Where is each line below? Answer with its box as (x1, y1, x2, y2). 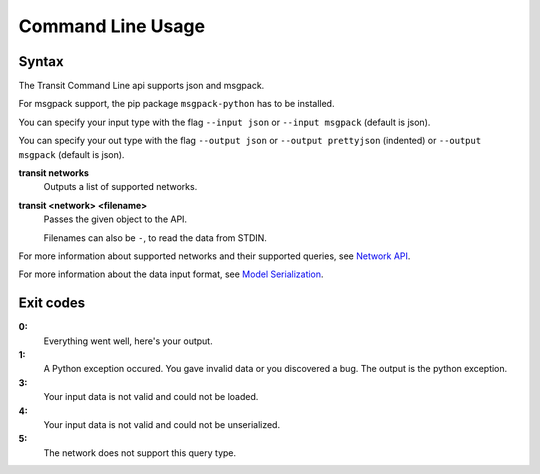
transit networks (18, 167, 90, 179)
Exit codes (18, 295, 86, 312)
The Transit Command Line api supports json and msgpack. (18, 80, 265, 92)
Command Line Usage (18, 15, 205, 37)
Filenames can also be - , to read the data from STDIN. (43, 231, 267, 244)
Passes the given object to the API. (43, 213, 188, 225)
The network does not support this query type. (43, 446, 237, 459)
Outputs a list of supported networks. (43, 181, 198, 193)
